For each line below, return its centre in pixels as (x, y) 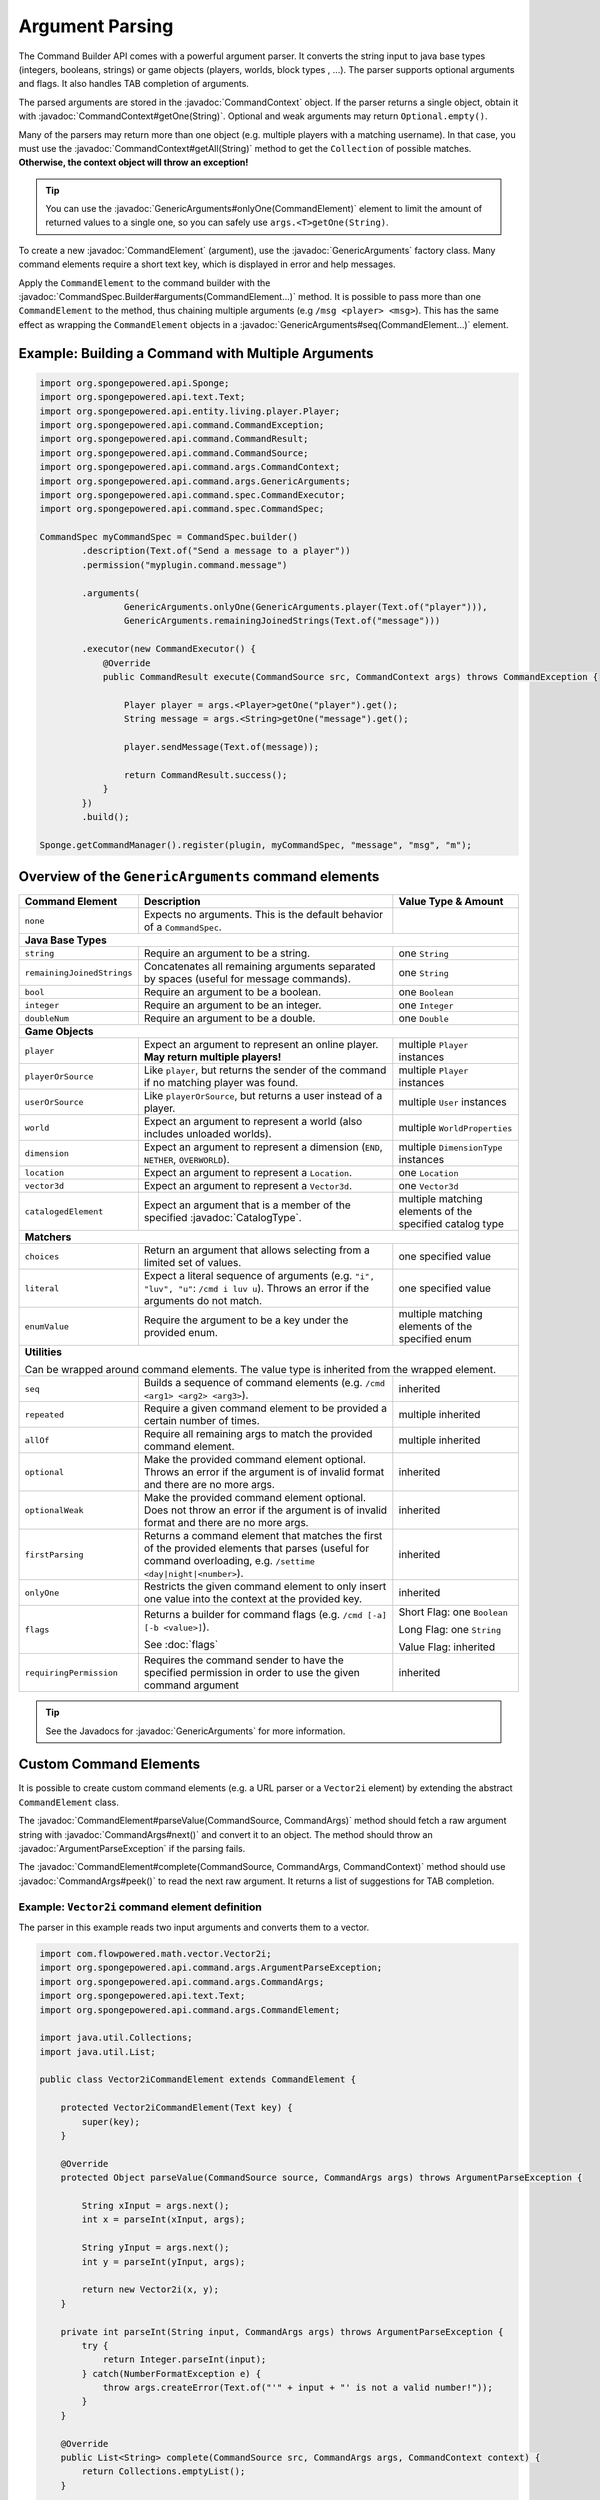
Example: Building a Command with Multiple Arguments (196, 353)
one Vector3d (428, 1186)
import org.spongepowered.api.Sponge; (134, 383)
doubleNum (47, 1018)
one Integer (426, 1005)
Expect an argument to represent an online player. (261, 1045)
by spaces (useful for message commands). (247, 979)
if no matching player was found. (221, 1083)
